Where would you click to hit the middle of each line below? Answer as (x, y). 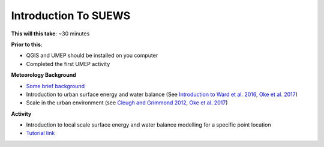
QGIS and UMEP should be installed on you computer (92, 55)
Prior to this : (27, 44)
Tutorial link (40, 133)
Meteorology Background (43, 75)
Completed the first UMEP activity (68, 64)
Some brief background (55, 86)
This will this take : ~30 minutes (50, 34)
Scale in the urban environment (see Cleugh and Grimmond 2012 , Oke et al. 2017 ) (127, 103)
